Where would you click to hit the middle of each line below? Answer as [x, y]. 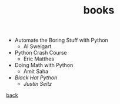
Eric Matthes [39, 59]
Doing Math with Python [44, 65]
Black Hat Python [36, 78]
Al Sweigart [37, 46]
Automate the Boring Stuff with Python [61, 40]
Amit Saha [36, 72]
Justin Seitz [38, 84]
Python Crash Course [41, 53]
